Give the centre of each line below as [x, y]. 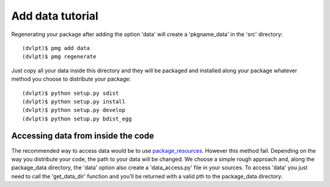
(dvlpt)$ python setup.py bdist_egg [77, 119]
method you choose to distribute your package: [71, 79]
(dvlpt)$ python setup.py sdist [71, 93]
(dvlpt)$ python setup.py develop [74, 110]
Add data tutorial [55, 16]
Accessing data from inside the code [82, 136]
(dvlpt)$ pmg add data [56, 48]
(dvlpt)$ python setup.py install [74, 101]
